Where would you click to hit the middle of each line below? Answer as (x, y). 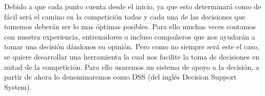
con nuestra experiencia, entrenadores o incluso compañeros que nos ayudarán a (130, 36)
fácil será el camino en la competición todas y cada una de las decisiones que (125, 16)
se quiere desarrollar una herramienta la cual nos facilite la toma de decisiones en (132, 56)
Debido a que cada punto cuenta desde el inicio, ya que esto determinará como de (133, 6)
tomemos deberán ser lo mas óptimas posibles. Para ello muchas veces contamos (130, 26)
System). (18, 87)
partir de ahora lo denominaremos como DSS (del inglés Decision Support (120, 77)
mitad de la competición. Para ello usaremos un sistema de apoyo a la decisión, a (132, 66)
